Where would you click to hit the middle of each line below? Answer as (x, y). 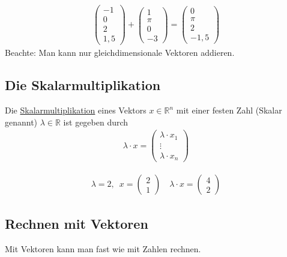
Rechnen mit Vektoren (77, 223)
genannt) (21, 122)
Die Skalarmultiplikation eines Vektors (76, 110)
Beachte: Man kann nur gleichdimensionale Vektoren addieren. (120, 53)
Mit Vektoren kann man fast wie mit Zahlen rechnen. (103, 248)
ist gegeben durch (96, 122)
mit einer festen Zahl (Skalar (229, 110)
